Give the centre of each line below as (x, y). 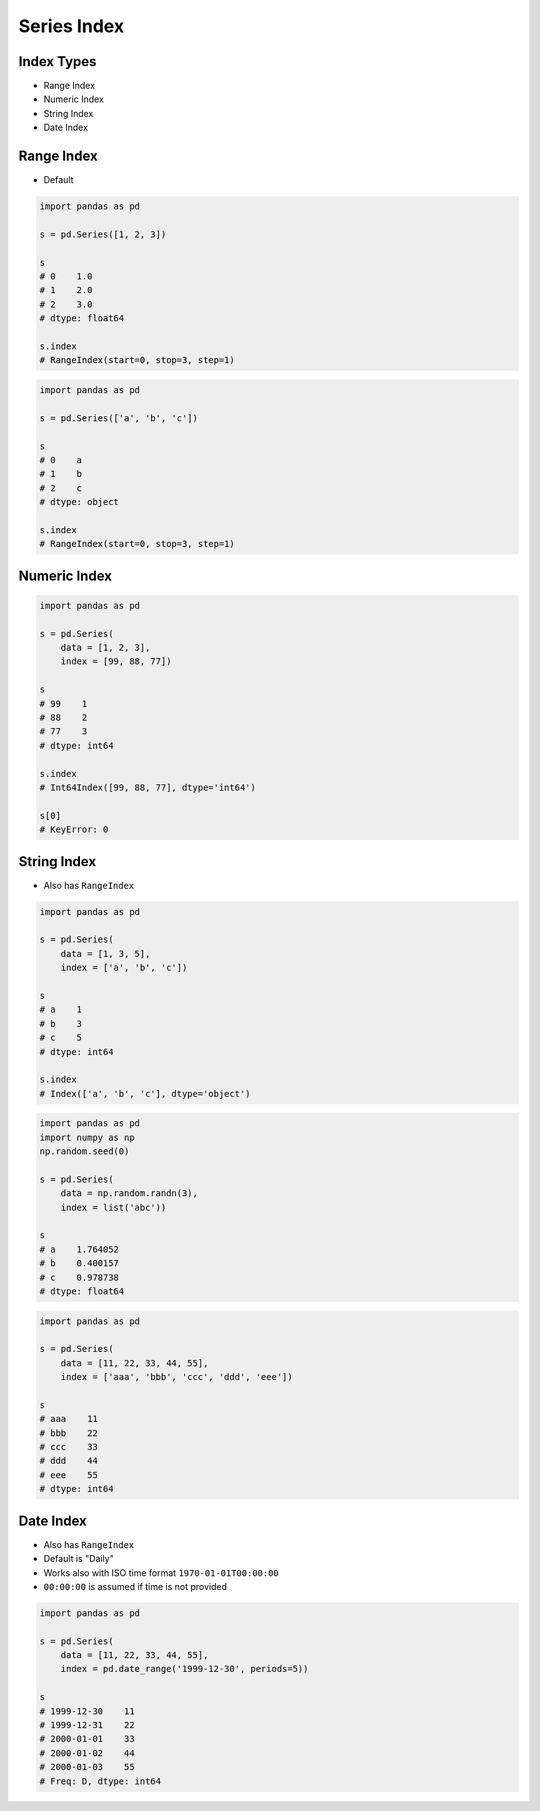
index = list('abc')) (113, 1207)
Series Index (71, 26)
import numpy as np (87, 1137)
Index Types (57, 61)
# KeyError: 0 (74, 829)
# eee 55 (69, 1474)
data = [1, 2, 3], (105, 648)
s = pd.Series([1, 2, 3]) (103, 234)
